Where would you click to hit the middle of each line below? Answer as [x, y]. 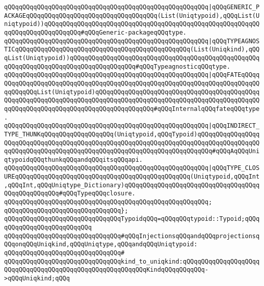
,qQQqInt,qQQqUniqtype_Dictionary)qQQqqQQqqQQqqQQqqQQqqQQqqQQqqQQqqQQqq [132, 185]
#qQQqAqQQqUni [236, 151]
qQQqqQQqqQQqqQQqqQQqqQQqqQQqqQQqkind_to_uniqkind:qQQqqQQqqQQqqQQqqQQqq [132, 261]
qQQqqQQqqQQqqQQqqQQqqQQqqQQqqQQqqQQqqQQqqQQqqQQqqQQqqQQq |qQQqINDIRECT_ [132, 126]
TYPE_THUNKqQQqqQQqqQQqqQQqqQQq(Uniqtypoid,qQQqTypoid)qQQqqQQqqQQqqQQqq [132, 134]
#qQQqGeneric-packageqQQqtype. [134, 32]
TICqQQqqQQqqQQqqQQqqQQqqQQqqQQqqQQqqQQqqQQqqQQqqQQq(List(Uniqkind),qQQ [132, 50]
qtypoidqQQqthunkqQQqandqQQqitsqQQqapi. [74, 160]
